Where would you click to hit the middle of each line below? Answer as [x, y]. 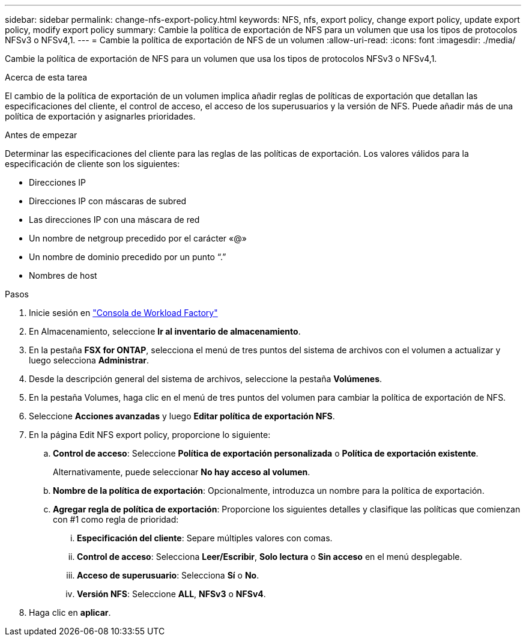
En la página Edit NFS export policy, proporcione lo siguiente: [150, 435]
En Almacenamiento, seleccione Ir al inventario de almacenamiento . [165, 331]
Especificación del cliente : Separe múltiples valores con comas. [205, 538]
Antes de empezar [41, 135]
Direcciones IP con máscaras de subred [108, 201]
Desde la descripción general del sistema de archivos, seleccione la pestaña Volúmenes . [206, 379]
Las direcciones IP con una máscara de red [114, 220]
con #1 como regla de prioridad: [116, 519]
